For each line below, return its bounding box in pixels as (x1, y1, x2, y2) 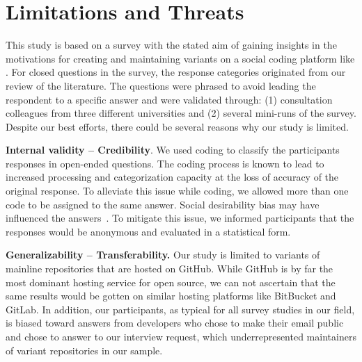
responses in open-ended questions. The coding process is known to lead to (6, 156, 324, 170)
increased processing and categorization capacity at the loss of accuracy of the (6, 170, 339, 184)
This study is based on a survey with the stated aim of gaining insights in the (6, 38, 337, 52)
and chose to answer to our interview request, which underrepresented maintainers (6, 329, 356, 343)
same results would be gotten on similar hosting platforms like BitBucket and (6, 288, 336, 303)
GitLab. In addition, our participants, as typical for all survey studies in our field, (6, 302, 355, 316)
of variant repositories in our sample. (6, 343, 163, 357)
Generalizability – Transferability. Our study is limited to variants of (6, 247, 320, 262)
